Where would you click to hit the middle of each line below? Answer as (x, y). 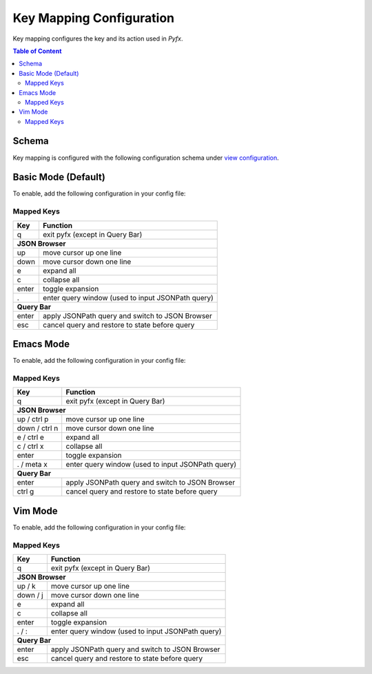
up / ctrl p (33, 419)
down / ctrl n (38, 428)
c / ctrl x (30, 446)
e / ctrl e (31, 437)
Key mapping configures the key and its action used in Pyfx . (98, 39)
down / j (30, 595)
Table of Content (37, 51)
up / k (26, 586)
